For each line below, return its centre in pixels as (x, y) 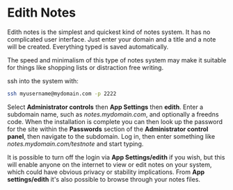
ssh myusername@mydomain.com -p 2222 (62, 94)
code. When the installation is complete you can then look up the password (115, 121)
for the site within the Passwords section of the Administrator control (108, 129)
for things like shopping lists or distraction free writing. (86, 67)
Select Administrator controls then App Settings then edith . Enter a (105, 107)
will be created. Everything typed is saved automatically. (88, 46)
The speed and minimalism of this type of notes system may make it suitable (117, 60)
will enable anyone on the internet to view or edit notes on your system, (110, 164)
